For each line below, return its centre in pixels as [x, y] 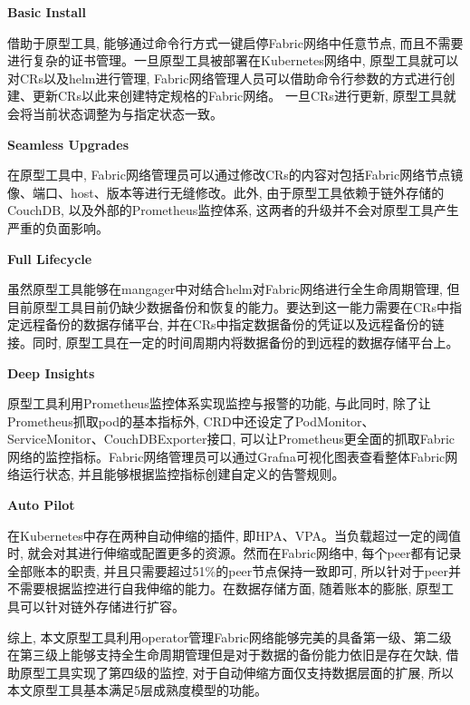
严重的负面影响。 [58, 227]
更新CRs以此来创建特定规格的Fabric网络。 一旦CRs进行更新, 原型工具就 [244, 96]
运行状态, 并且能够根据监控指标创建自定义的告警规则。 [182, 474]
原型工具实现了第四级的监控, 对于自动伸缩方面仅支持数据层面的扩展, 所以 [237, 672]
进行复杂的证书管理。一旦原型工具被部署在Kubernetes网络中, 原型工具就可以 [233, 60]
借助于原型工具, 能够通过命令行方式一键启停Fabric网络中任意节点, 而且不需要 [235, 42]
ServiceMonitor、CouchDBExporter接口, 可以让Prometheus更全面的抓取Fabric [231, 439]
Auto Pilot [41, 505]
